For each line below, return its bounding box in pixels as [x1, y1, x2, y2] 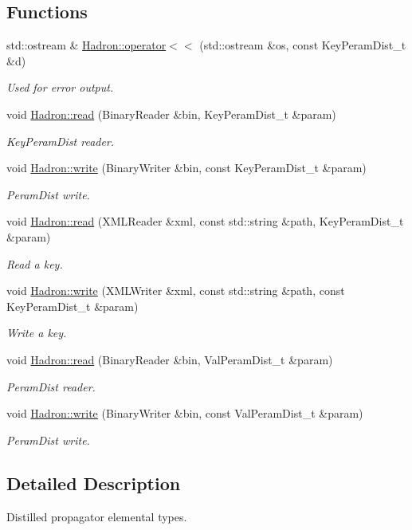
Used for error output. [6, 79, 114, 96]
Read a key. [6, 255, 63, 272]
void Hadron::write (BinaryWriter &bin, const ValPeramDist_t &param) [6, 405, 363, 422]
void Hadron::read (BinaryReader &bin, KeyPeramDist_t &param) [6, 105, 336, 122]
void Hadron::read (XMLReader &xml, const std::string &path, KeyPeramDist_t [6, 213, 404, 230]
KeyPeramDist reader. [6, 132, 115, 149]
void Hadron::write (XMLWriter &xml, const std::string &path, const [6, 282, 345, 299]
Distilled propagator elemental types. [6, 508, 187, 524]
